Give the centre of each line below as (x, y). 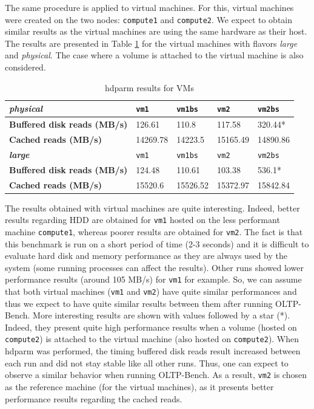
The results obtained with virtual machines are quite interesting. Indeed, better (152, 208)
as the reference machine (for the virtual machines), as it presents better (139, 386)
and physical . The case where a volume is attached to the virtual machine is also (154, 55)
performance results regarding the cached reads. (94, 398)
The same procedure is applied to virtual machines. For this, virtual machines (149, 7)
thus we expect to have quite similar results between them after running (139, 303)
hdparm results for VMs (149, 87)
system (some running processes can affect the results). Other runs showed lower (154, 267)
